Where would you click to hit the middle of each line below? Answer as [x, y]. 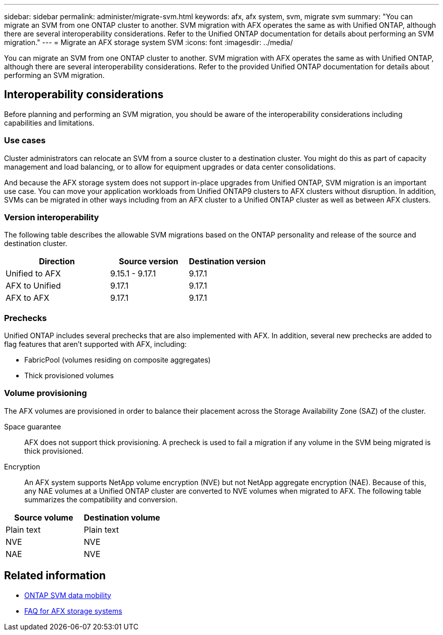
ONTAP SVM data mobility [68, 595]
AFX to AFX [28, 298]
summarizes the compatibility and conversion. [101, 499]
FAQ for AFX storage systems [73, 611]
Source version [148, 262]
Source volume [44, 517]
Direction [57, 262]
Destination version [227, 262]
